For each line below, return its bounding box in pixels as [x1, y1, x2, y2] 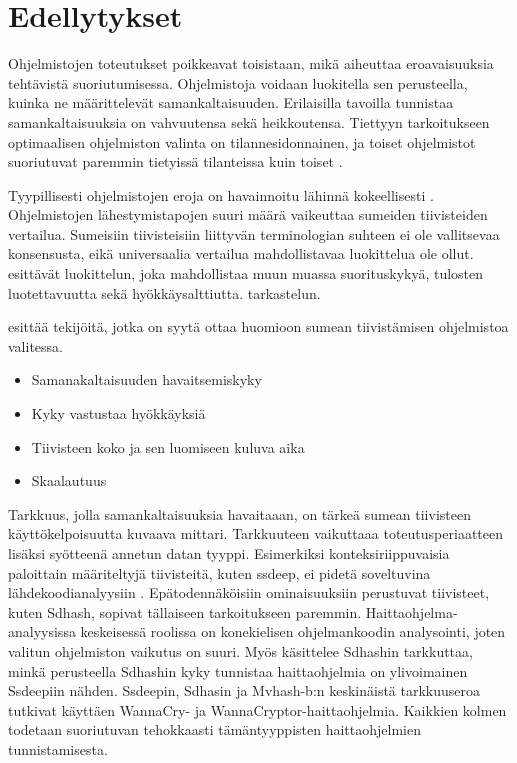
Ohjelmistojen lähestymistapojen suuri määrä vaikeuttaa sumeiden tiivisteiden [8, 204, 488, 225]
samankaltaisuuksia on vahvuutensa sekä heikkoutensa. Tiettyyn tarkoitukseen [8, 111, 490, 132]
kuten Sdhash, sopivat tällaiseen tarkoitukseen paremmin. [8, 601, 362, 622]
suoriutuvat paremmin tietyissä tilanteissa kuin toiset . [8, 151, 343, 172]
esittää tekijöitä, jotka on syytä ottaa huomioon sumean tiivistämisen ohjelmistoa [8, 316, 509, 337]
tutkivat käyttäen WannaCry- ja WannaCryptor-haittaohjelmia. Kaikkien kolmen [8, 699, 507, 720]
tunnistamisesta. [8, 738, 108, 759]
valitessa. [8, 335, 63, 356]
